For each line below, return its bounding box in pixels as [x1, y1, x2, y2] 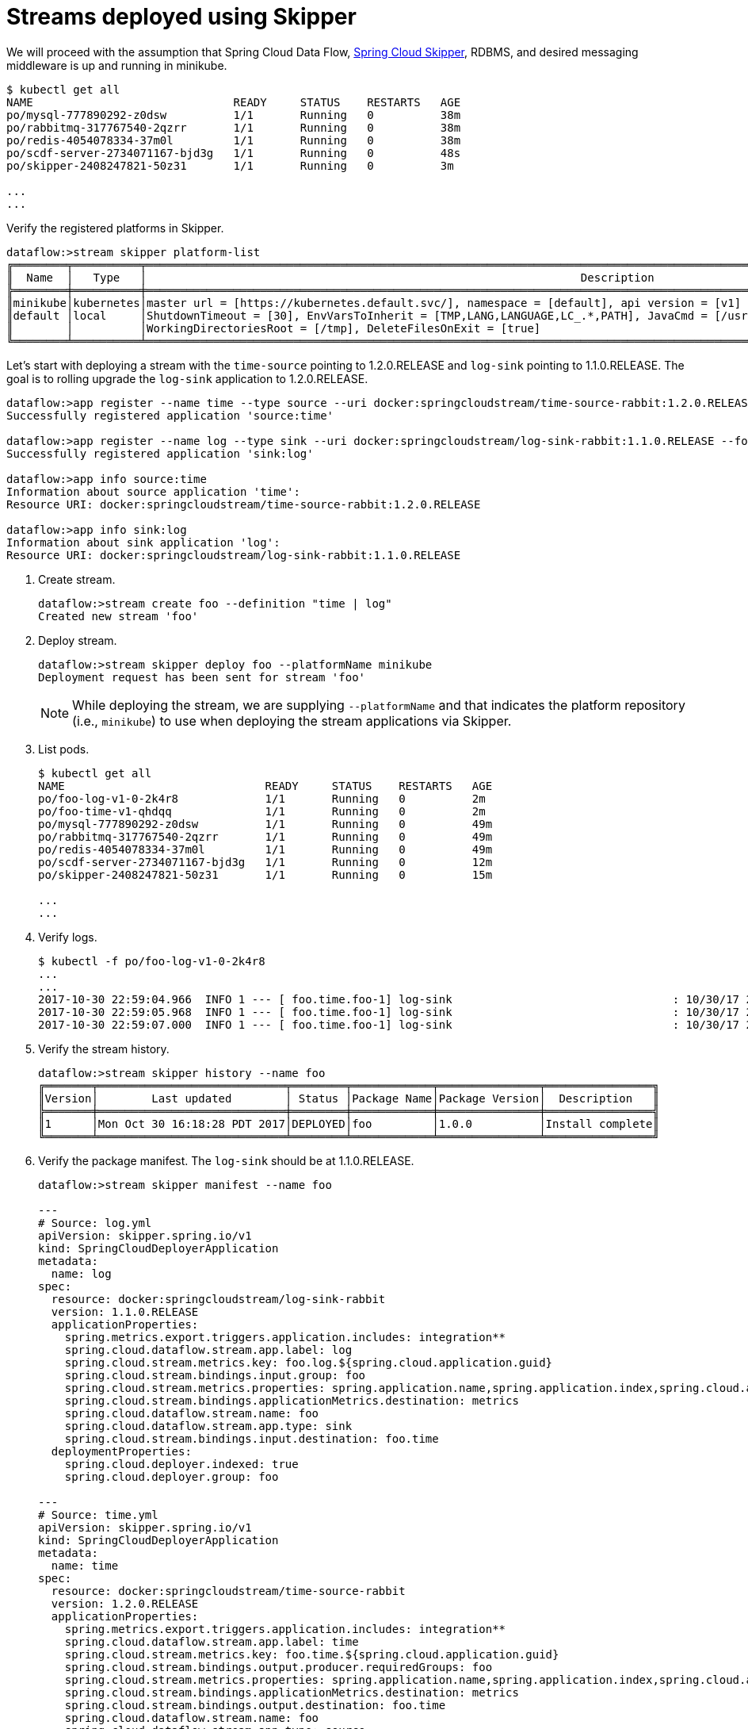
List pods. [38, 742, 90, 756]
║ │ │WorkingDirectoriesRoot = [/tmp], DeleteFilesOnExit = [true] [6, 321, 541, 335]
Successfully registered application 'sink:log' [6, 447, 314, 460]
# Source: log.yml [38, 1216, 152, 1229]
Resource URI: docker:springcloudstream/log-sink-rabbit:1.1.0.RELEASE [6, 548, 461, 562]
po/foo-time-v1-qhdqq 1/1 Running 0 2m [38, 804, 486, 818]
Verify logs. [38, 930, 97, 944]
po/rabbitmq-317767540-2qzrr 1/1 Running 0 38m [6, 121, 461, 134]
